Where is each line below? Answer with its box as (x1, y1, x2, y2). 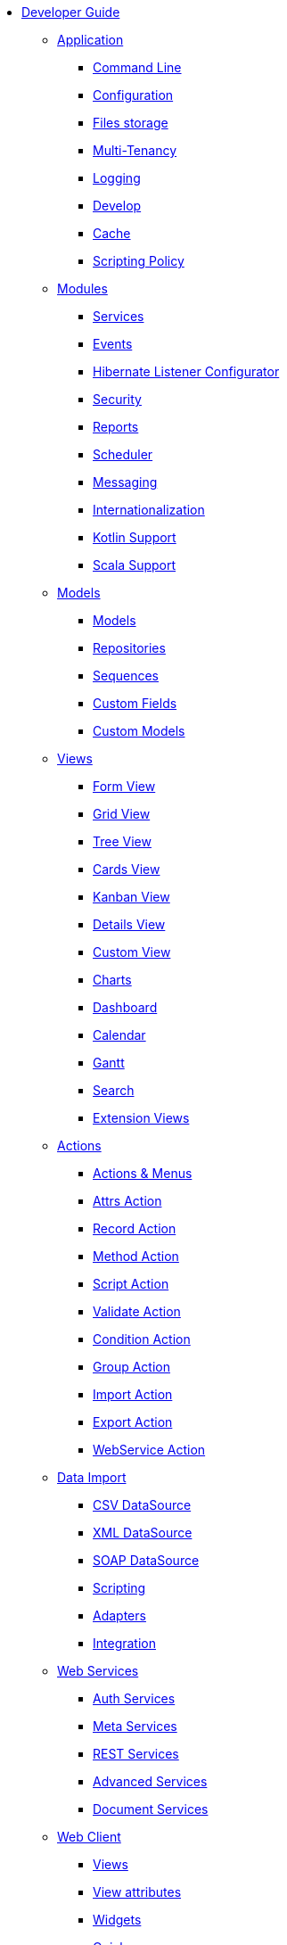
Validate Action (93, 1304, 181, 1319)
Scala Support (93, 557, 176, 573)
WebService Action (93, 1442, 206, 1457)
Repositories (93, 640, 166, 655)
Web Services (57, 1663, 139, 1678)
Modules (57, 281, 108, 296)
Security (93, 391, 142, 407)
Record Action (93, 1221, 176, 1236)
